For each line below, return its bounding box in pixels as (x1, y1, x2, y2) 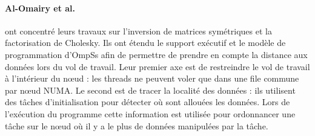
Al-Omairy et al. (5, 1, 76, 14)
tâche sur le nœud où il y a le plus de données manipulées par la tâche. (5, 119, 268, 132)
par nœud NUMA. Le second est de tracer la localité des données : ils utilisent (5, 83, 296, 96)
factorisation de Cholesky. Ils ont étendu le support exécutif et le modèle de (5, 36, 286, 49)
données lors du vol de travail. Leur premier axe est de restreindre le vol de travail (5, 60, 310, 73)
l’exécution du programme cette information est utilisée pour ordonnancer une (5, 107, 296, 120)
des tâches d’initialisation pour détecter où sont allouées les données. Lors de (5, 96, 290, 108)
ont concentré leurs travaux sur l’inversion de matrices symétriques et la (5, 24, 272, 37)
